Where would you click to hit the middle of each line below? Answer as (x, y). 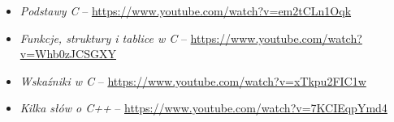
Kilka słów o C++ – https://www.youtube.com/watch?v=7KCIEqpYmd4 (203, 108)
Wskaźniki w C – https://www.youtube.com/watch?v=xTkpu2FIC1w (193, 80)
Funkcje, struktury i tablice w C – (103, 38)
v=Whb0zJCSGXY (68, 54)
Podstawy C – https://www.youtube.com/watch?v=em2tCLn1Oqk (186, 11)
